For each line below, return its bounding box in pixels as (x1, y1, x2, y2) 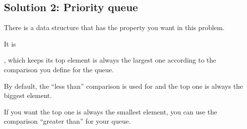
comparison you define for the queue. (4, 64, 114, 74)
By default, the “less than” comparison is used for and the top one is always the (4, 81, 243, 91)
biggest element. (4, 90, 52, 100)
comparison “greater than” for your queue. (4, 116, 131, 126)
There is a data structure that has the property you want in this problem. (4, 22, 225, 32)
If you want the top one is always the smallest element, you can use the (4, 106, 217, 116)
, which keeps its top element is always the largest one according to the (4, 55, 216, 65)
